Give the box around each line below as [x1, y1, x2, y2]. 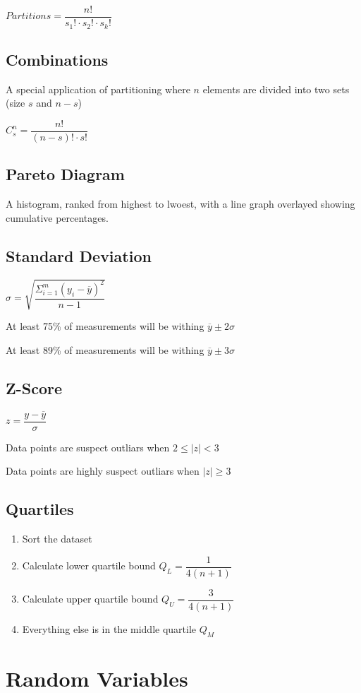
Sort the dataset [22, 531, 92, 546]
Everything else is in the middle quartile [22, 621, 197, 636]
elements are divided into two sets [202, 81, 350, 96]
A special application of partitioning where [6, 81, 190, 96]
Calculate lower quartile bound [22, 558, 156, 573]
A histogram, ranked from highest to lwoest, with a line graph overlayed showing [6, 196, 355, 211]
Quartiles [6, 498, 74, 520]
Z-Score [6, 377, 63, 398]
